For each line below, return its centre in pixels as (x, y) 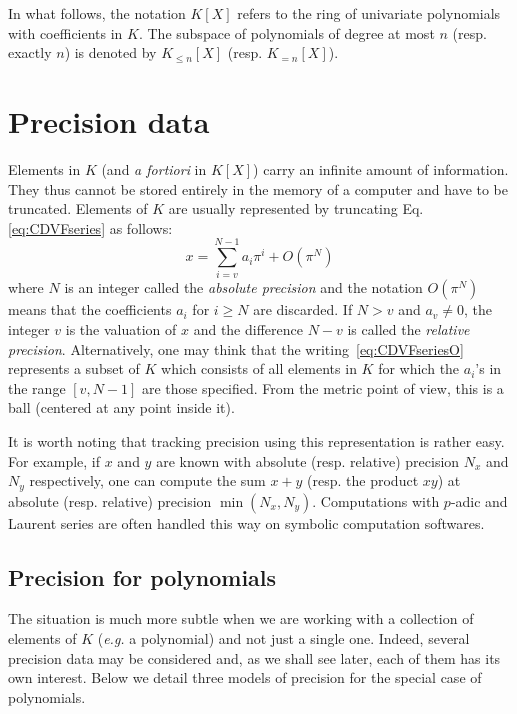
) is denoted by (110, 52)
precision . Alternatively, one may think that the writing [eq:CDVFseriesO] (236, 348)
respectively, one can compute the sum (147, 480)
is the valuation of (121, 329)
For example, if (54, 460)
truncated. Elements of (78, 208)
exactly (30, 52)
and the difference (248, 329)
